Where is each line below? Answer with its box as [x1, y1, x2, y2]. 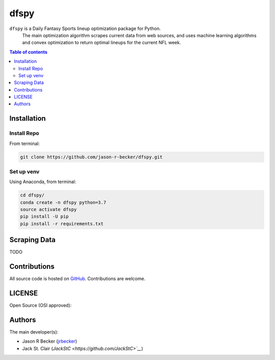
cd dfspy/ [20, 192, 45, 198]
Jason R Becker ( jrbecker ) [22, 338, 77, 344]
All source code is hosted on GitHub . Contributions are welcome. [9, 276, 146, 282]
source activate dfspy [20, 206, 77, 213]
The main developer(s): [9, 329, 59, 335]
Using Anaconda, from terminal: [9, 178, 76, 185]
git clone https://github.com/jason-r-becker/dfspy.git [20, 154, 163, 160]
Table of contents [9, 49, 48, 55]
